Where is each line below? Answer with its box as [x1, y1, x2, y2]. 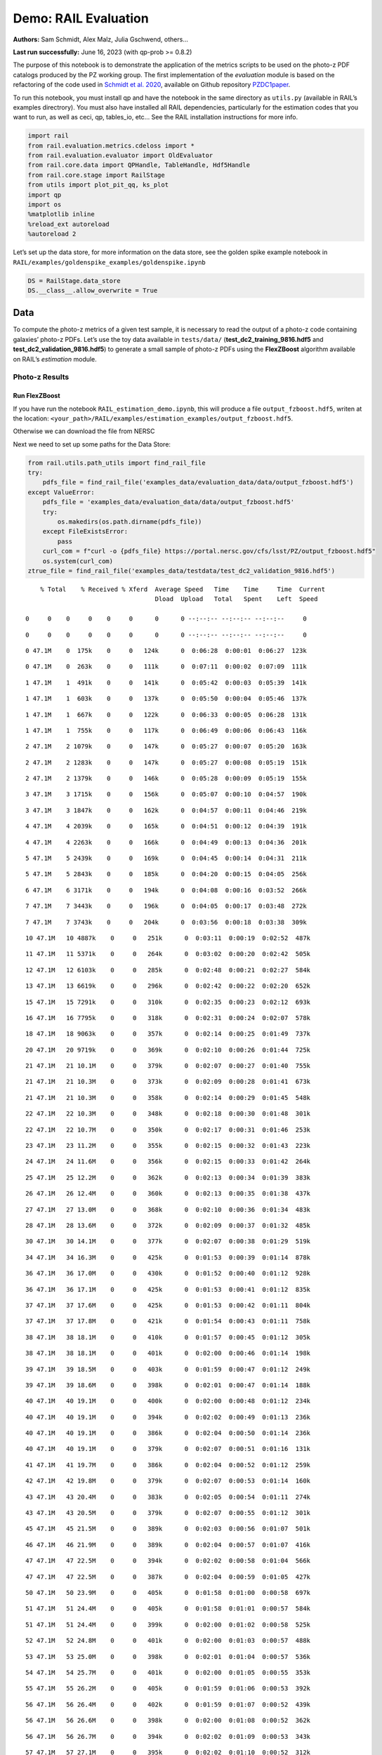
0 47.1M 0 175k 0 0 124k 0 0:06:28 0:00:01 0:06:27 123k [25, 647, 307, 654]
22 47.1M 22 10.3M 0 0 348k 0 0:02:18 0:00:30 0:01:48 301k [25, 1110, 311, 1118]
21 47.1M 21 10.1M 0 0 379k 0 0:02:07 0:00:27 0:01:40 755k [25, 1062, 311, 1070]
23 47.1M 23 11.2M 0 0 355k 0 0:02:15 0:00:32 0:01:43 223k [25, 1141, 311, 1150]
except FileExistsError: [42, 527, 129, 536]
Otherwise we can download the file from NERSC [13, 427, 155, 435]
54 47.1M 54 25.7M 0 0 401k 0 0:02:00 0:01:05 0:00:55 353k [25, 1668, 311, 1676]
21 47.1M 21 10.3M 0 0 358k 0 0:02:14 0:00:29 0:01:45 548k [25, 1094, 311, 1101]
